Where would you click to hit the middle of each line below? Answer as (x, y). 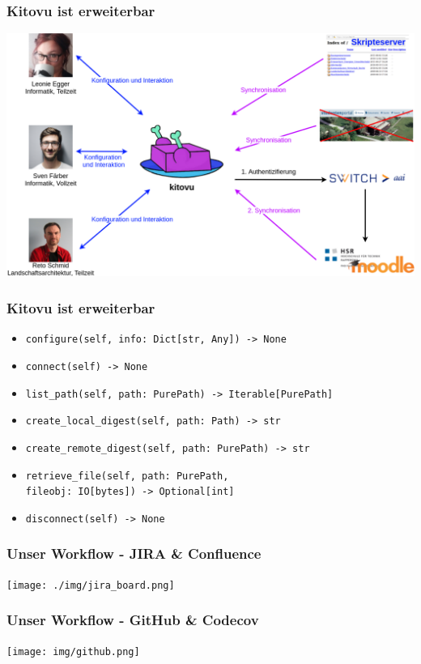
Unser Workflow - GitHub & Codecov (133, 620)
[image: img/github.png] (73, 651)
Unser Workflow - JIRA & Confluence (134, 553)
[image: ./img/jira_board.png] (91, 585)
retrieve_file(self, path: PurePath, (127, 476)
